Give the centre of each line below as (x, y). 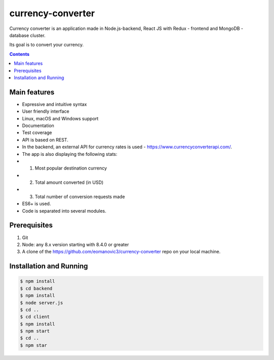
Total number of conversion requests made (80, 197)
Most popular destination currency (71, 168)
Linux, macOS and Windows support (60, 118)
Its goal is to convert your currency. (46, 45)
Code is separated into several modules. (64, 211)
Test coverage (37, 133)
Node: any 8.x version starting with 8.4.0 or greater (76, 244)
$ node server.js (42, 303)
